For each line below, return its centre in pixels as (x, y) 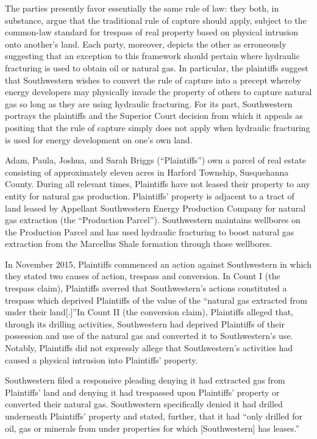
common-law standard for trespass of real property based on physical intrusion (152, 32)
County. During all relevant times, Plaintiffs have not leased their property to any (158, 184)
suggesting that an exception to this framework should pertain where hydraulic (152, 56)
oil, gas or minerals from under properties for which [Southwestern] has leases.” (152, 428)
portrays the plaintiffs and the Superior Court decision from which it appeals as (154, 116)
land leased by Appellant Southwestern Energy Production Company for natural (155, 208)
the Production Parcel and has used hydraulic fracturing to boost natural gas (150, 231)
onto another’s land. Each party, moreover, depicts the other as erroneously (146, 44)
